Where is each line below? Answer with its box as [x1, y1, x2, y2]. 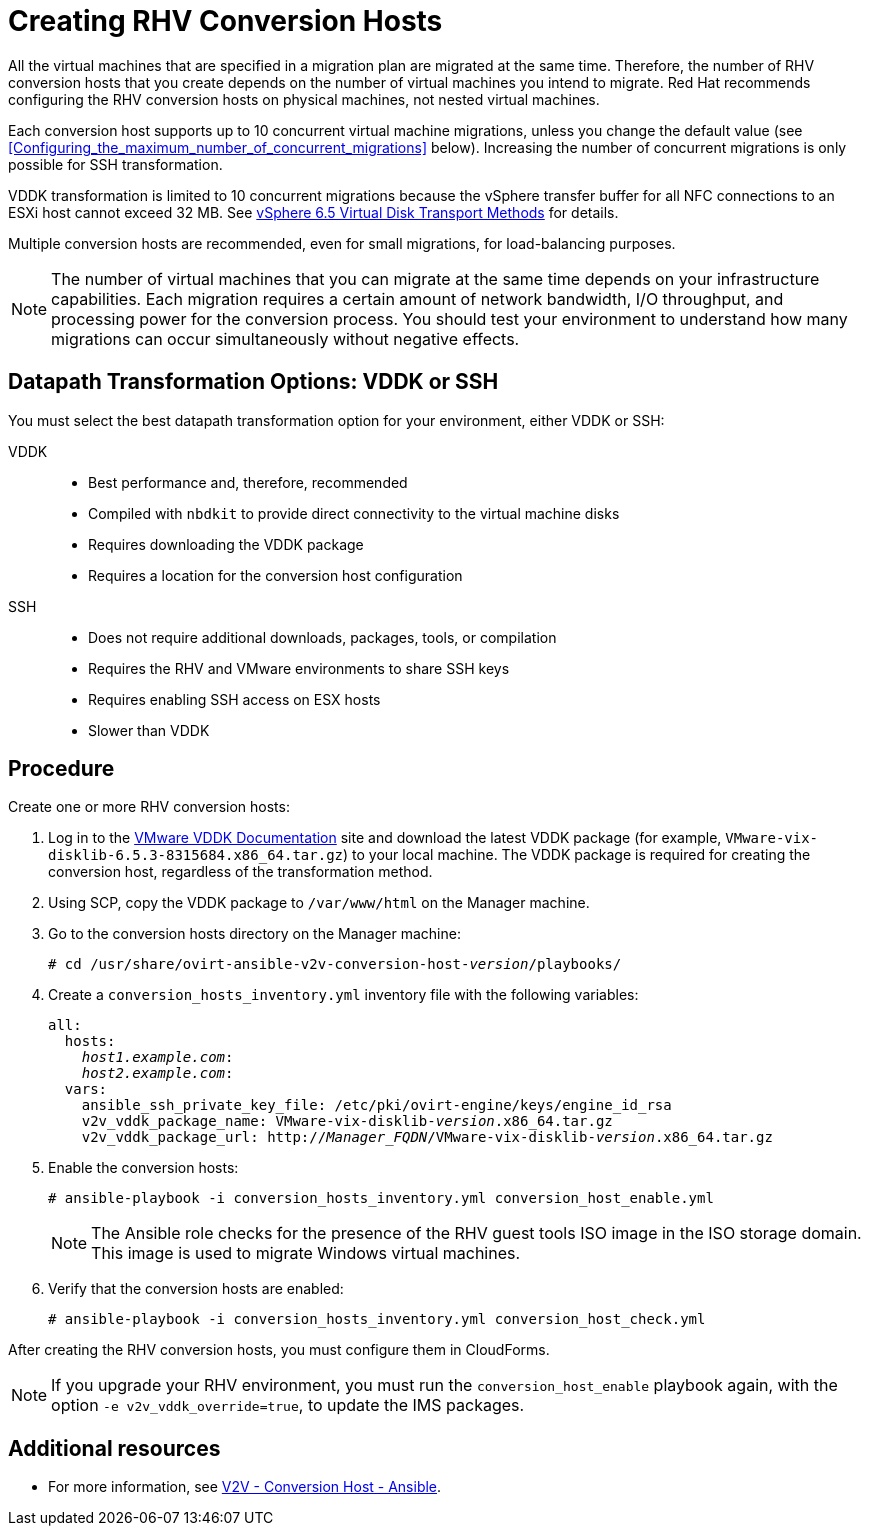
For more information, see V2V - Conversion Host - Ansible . [48, 1478, 442, 1496]
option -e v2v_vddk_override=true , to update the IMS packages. [51, 1395, 525, 1416]
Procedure [8, 756, 115, 782]
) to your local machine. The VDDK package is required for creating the [343, 846, 811, 864]
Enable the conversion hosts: [48, 1159, 239, 1177]
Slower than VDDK [88, 721, 210, 739]
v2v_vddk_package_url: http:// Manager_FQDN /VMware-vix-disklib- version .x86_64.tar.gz [81, 1129, 773, 1146]
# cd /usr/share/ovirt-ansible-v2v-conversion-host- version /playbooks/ [48, 956, 622, 973]
